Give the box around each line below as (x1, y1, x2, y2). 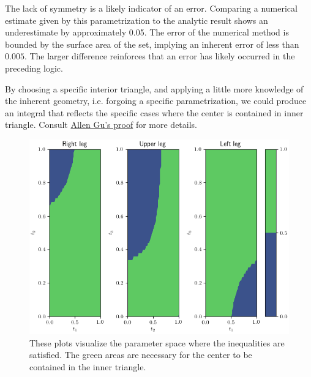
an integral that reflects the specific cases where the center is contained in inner (5, 106, 304, 119)
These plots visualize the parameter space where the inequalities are (29, 336, 285, 349)
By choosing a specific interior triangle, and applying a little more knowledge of (5, 82, 304, 95)
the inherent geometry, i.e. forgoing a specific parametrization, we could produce (5, 94, 307, 107)
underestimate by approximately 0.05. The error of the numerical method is (5, 26, 289, 39)
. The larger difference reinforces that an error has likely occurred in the (24, 50, 295, 62)
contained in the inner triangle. (29, 360, 146, 373)
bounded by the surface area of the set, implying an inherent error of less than (5, 37, 299, 50)
